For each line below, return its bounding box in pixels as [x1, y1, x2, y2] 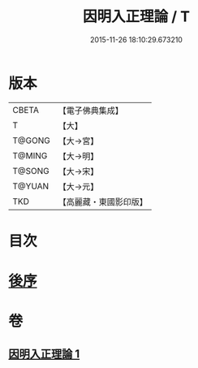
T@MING [12, 149, 48, 161]
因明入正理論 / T [82, 7, 191, 26]
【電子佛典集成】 [58, 105, 123, 116]
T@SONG [12, 165, 50, 176]
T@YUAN [12, 180, 49, 192]
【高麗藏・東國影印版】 [58, 196, 148, 207]
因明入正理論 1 [8, 347, 80, 361]
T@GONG [12, 135, 50, 146]
